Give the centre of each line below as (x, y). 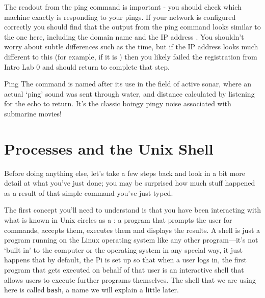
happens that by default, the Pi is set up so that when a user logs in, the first (126, 260)
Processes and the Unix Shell (109, 148)
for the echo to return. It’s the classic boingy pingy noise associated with (118, 103)
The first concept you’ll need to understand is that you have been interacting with (132, 210)
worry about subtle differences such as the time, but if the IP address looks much (131, 47)
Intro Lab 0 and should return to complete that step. (87, 66)
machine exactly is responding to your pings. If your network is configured (120, 17)
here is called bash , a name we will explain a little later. (91, 290)
